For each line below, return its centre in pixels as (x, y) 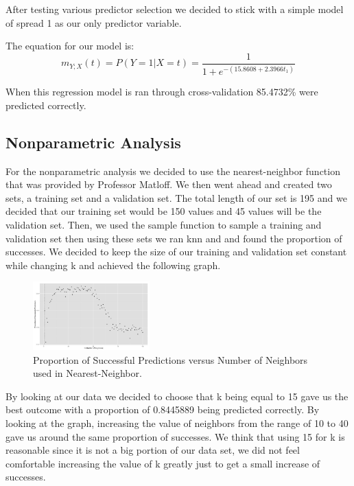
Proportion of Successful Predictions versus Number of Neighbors (170, 359)
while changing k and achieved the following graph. (113, 265)
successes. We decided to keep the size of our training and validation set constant (176, 252)
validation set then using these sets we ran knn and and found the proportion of (174, 238)
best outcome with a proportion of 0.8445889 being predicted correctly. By (163, 409)
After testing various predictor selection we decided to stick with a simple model (175, 9)
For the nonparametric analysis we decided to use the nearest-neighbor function (173, 171)
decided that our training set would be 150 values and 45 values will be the (164, 211)
